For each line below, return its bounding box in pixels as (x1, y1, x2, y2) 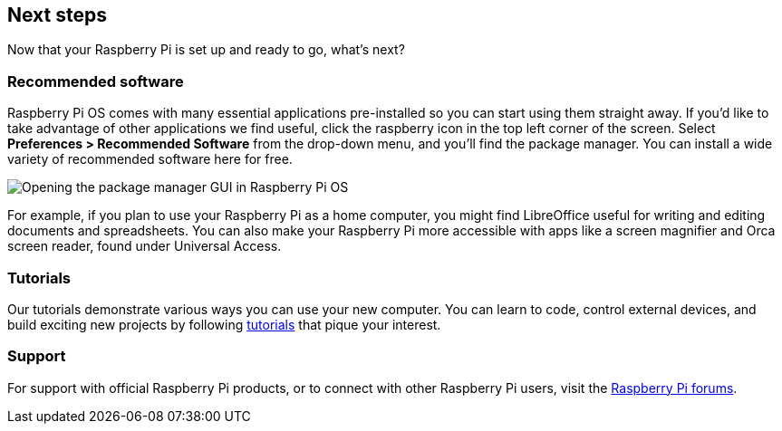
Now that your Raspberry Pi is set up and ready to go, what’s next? (7, 42, 405, 58)
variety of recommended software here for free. (7, 151, 293, 168)
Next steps (7, 4, 107, 26)
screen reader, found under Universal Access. (7, 238, 282, 254)
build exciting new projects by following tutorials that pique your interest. (7, 316, 441, 332)
